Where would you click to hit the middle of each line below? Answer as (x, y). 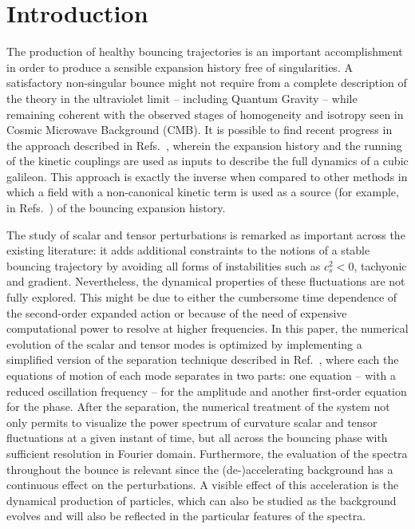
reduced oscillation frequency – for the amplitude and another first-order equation (207, 391)
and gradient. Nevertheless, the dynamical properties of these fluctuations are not (206, 281)
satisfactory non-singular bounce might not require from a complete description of (207, 83)
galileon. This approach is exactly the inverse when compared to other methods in (207, 176)
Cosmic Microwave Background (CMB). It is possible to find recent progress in (200, 130)
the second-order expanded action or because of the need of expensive (177, 312)
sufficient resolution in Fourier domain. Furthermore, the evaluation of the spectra (207, 453)
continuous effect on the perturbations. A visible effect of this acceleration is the (203, 485)
